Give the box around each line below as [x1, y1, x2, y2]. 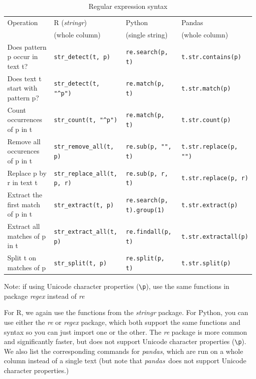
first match [7, 199, 40, 209]
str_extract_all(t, [54, 228, 118, 235]
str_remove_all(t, [54, 143, 114, 151]
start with [7, 83, 37, 93]
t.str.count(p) [181, 117, 231, 124]
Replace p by [7, 167, 47, 178]
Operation [7, 17, 38, 27]
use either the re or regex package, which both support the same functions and [4, 316, 241, 327]
